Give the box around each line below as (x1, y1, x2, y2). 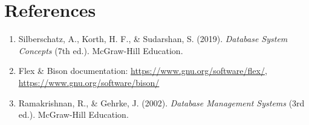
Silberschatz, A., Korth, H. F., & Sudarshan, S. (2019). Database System (18, 32, 288, 45)
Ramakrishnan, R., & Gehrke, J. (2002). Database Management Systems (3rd (18, 96, 305, 109)
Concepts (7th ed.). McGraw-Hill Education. (18, 44, 183, 56)
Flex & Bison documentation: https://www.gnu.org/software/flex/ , (18, 64, 267, 77)
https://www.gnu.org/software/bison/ (18, 76, 160, 88)
